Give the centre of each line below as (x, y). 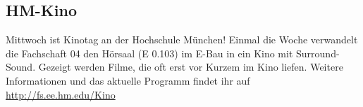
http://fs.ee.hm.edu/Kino (61, 94)
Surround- (318, 53)
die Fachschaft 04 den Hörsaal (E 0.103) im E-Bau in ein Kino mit (149, 53)
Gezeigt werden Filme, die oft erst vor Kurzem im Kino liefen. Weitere (191, 67)
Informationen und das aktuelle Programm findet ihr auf (128, 80)
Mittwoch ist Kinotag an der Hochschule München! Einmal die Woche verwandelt (182, 40)
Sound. (21, 67)
